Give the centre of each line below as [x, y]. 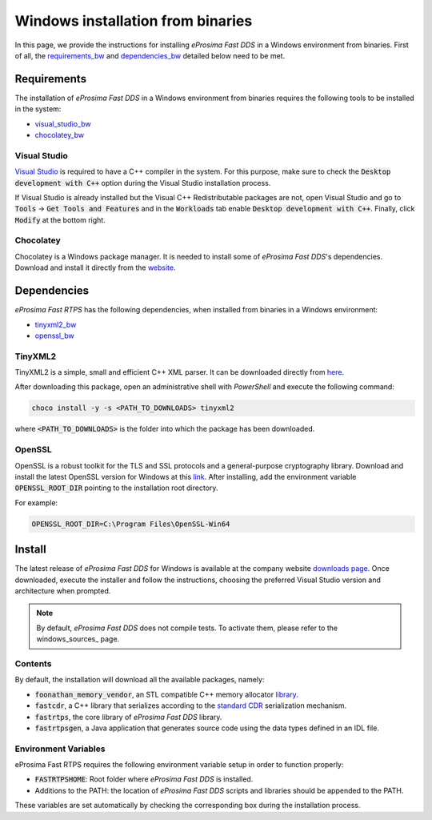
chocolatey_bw [60, 135]
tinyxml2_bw [56, 324]
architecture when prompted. [63, 591]
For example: [36, 502]
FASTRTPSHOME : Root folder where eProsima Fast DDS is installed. [144, 779]
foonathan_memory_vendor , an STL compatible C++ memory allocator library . [167, 694]
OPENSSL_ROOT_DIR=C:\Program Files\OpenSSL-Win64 [131, 524]
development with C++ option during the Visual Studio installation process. [143, 183]
